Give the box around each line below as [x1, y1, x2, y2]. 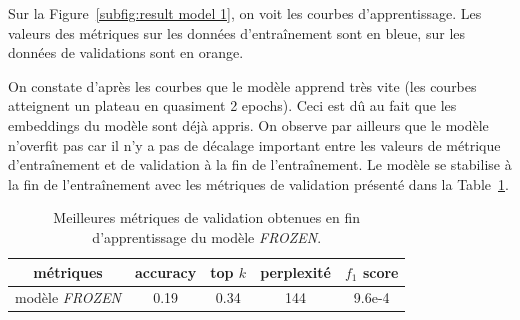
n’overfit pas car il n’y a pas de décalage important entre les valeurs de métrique [8, 134, 501, 155]
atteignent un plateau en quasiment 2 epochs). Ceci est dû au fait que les [8, 95, 457, 116]
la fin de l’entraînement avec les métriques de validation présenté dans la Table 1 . [8, 173, 509, 194]
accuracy [135, 261, 197, 282]
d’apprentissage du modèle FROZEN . [92, 226, 322, 247]
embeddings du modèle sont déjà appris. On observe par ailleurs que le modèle [8, 114, 489, 135]
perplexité [260, 261, 331, 282]
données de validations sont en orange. [8, 42, 244, 63]
